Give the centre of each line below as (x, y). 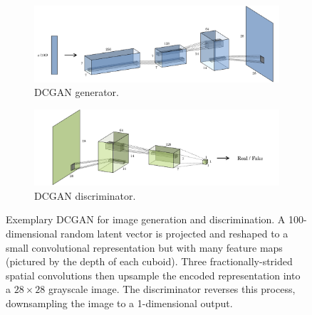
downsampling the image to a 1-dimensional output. (119, 303)
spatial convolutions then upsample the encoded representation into (153, 275)
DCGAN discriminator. (85, 195)
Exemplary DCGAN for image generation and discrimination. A (146, 219)
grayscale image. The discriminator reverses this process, (172, 289)
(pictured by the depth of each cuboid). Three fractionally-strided (149, 261)
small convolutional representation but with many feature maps (144, 247)
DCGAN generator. (77, 92)
